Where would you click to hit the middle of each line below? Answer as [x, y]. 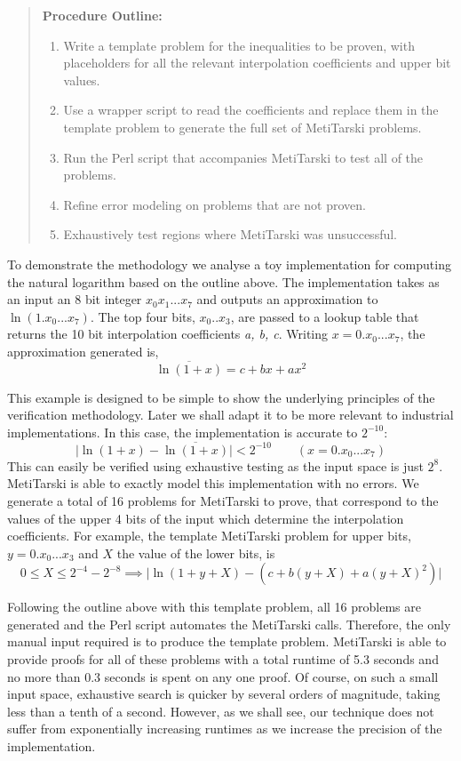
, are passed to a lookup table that [325, 316]
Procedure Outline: [102, 15]
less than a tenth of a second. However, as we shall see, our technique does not [221, 711]
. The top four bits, [143, 316]
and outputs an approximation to [287, 299]
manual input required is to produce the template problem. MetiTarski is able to [227, 641]
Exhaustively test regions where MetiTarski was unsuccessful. [230, 234]
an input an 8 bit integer [75, 299]
